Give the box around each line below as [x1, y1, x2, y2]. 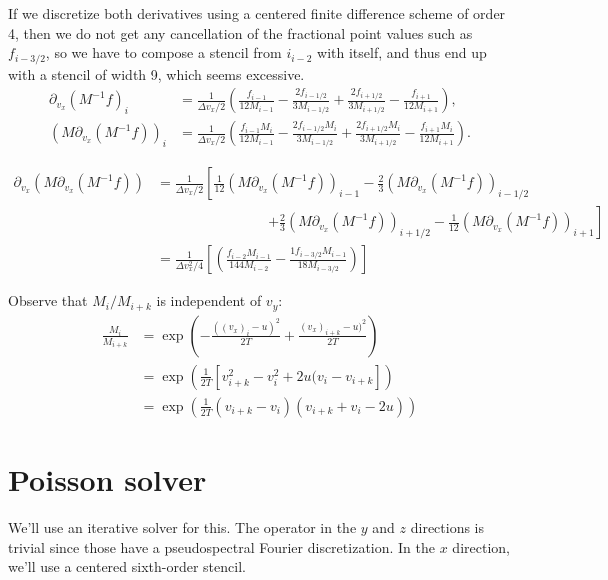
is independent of [156, 290, 262, 311]
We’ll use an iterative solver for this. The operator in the [8, 517, 357, 538]
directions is [410, 517, 485, 538]
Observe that [8, 290, 88, 311]
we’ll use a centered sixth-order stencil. [8, 556, 246, 577]
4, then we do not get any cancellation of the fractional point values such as [8, 22, 473, 43]
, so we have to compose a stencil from [45, 42, 282, 63]
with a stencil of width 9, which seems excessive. [8, 63, 305, 84]
